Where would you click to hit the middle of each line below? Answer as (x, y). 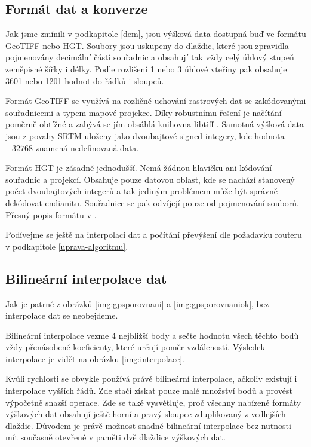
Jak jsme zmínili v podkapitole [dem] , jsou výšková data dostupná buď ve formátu (156, 34)
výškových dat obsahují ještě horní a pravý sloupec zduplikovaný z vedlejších (146, 414)
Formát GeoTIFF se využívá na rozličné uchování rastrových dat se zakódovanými (156, 101)
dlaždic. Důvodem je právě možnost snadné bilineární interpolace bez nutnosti (148, 425)
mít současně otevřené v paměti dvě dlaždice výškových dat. (116, 437)
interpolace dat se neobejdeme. (62, 315)
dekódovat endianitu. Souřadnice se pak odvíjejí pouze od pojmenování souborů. (152, 202)
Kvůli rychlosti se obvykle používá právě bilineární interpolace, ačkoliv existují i (151, 379)
